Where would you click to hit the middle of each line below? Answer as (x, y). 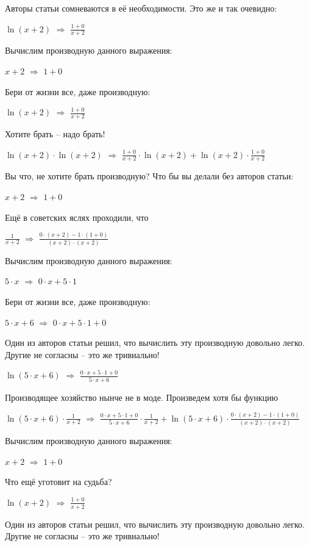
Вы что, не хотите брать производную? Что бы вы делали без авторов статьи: (149, 176)
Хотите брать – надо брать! (55, 134)
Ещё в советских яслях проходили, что (77, 217)
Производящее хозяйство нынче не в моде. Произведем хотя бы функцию (141, 397)
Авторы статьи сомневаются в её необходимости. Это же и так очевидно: (141, 8)
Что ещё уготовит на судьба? (59, 482)
